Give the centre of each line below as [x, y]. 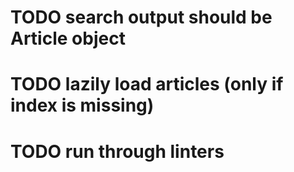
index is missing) [82, 105]
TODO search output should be [141, 17]
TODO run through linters [117, 151]
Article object [68, 38]
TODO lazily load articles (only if [147, 84]
